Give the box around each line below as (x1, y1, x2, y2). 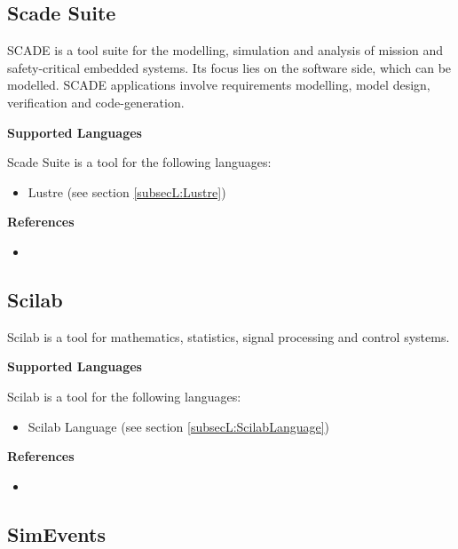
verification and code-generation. (7, 92, 185, 111)
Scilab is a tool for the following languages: (7, 386, 241, 405)
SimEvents (7, 520, 106, 547)
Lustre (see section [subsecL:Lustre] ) (28, 182, 226, 201)
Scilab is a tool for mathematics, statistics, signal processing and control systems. (7, 327, 450, 346)
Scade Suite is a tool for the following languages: (7, 153, 272, 171)
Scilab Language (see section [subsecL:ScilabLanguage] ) (28, 417, 330, 435)
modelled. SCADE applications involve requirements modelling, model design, (7, 76, 430, 94)
